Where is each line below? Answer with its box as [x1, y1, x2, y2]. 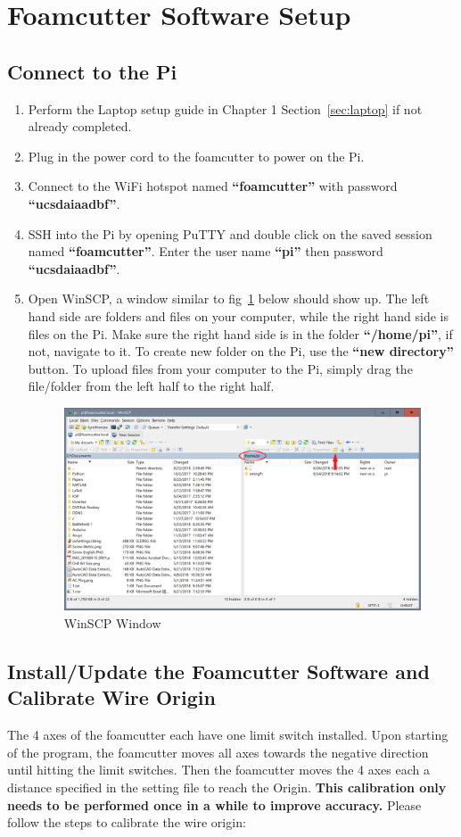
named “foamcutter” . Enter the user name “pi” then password [28, 242, 383, 261]
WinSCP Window [63, 613, 161, 632]
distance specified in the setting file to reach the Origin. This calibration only [7, 777, 447, 796]
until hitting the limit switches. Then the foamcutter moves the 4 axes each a [7, 760, 430, 779]
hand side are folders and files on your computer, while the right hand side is [28, 306, 449, 325]
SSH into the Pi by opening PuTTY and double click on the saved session [28, 224, 432, 243]
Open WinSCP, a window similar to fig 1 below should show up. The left [28, 289, 430, 308]
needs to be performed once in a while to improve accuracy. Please [7, 795, 422, 814]
